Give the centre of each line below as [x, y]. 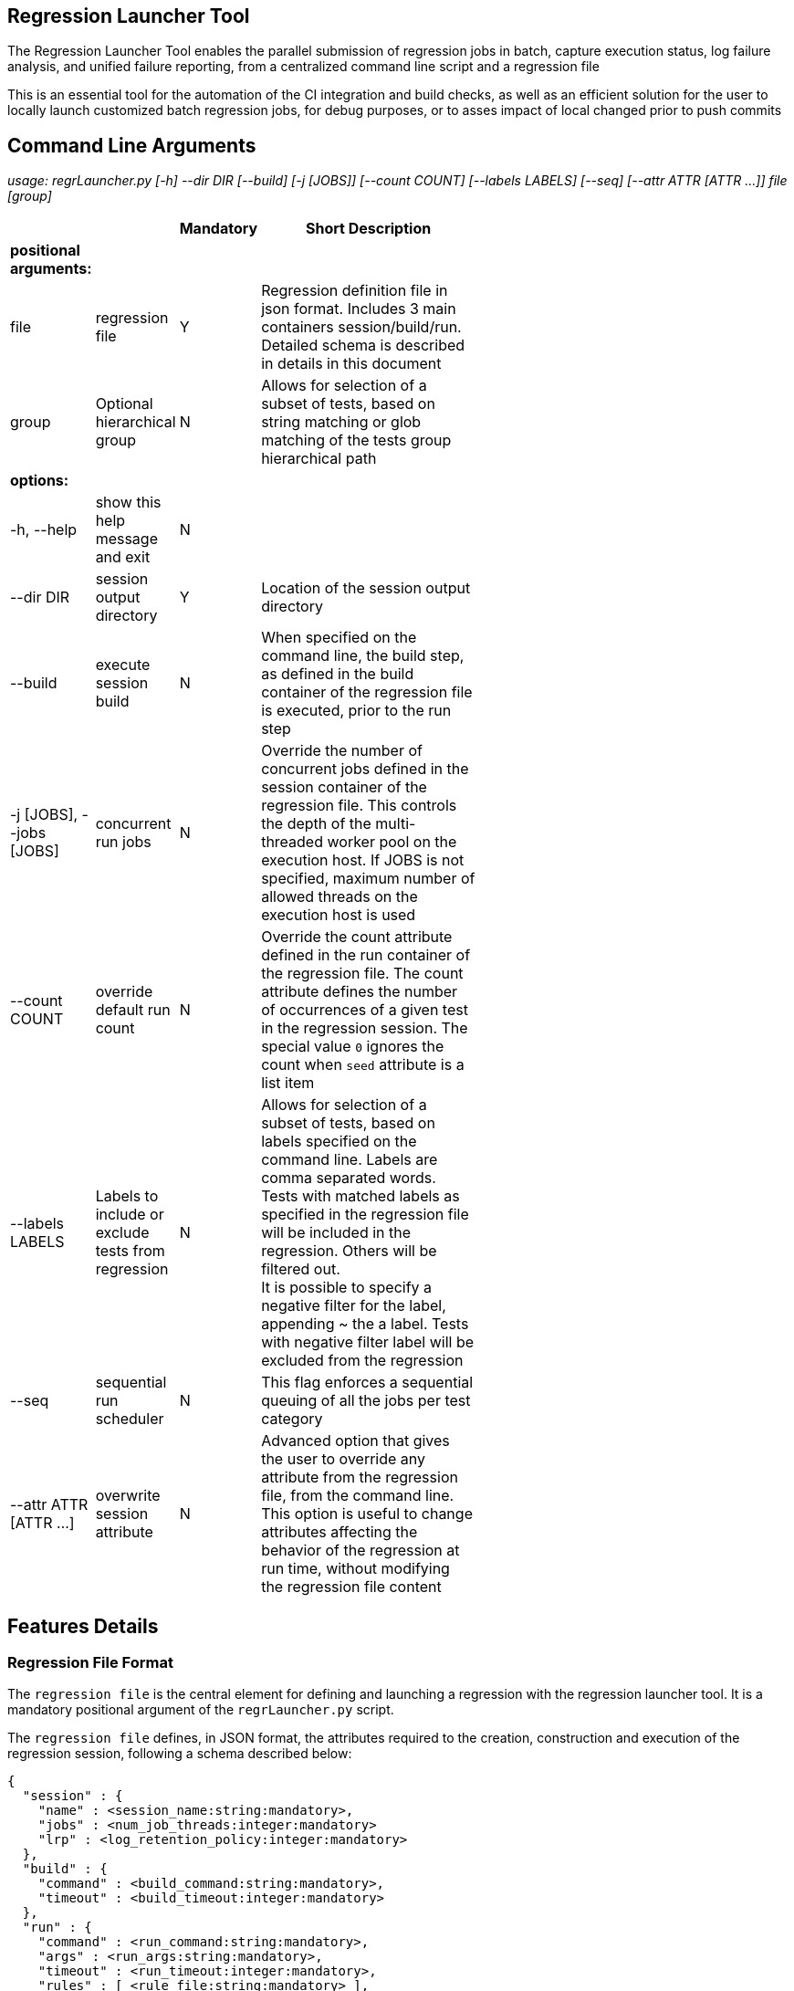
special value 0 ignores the [353, 1047]
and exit [123, 557]
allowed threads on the [340, 897]
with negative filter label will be [368, 1342]
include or [130, 1215]
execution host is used [339, 915]
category [292, 1419]
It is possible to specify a [347, 1288]
